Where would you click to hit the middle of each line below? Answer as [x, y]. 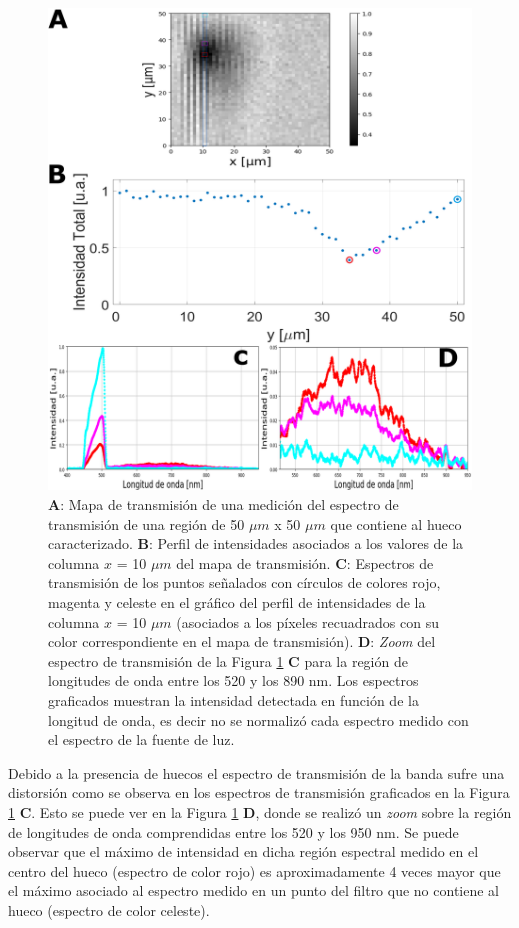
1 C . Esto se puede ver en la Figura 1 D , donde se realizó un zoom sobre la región [260, 811]
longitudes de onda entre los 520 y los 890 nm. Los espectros [233, 680]
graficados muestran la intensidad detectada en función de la [233, 699]
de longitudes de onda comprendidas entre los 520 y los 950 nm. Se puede [233, 831]
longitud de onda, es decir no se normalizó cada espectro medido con [258, 719]
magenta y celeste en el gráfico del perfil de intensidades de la [237, 601]
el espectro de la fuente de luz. [141, 739]
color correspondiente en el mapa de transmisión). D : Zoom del [242, 641]
